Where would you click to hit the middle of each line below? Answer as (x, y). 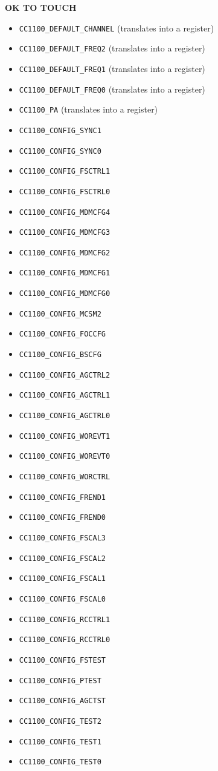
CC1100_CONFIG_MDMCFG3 (65, 233)
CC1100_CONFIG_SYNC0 (60, 151)
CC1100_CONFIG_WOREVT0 (65, 457)
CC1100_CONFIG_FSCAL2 (62, 558)
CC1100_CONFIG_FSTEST (62, 660)
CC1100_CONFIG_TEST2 (60, 721)
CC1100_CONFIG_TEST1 (60, 742)
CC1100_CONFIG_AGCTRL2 (65, 375)
